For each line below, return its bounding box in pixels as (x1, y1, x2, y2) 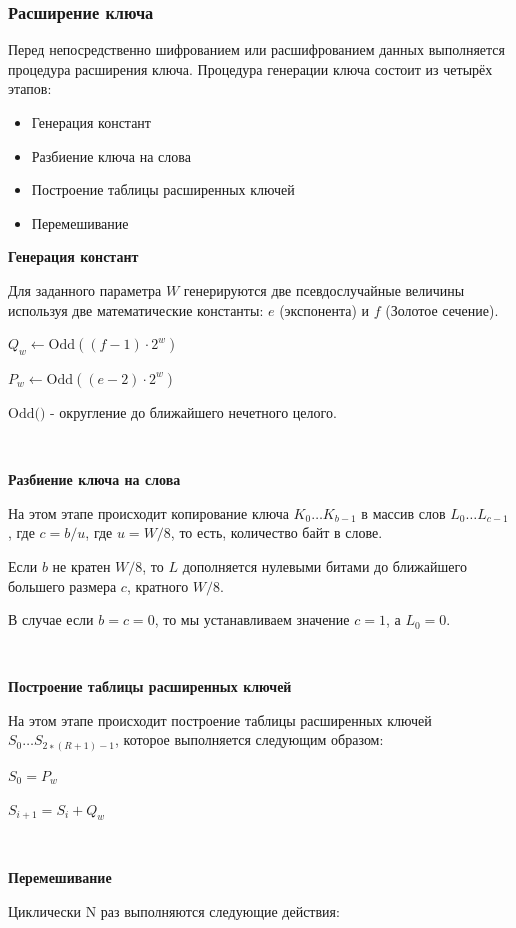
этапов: (8, 78, 52, 99)
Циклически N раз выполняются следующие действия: (8, 900, 340, 921)
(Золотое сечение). (385, 299, 499, 320)
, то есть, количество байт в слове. (170, 522, 383, 543)
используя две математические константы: (8, 299, 264, 320)
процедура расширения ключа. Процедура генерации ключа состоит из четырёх (8, 58, 493, 79)
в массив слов (361, 502, 446, 523)
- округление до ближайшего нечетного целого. (50, 401, 337, 422)
